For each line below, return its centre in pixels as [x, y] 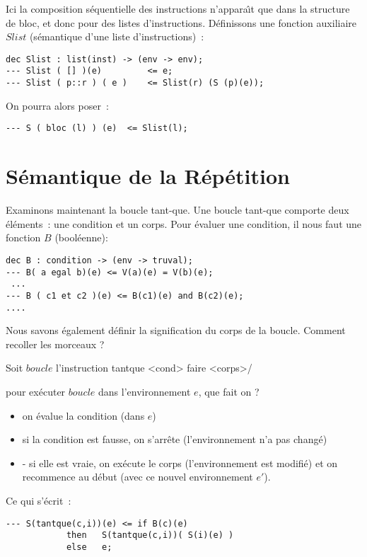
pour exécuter [36, 391]
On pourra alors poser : [57, 105]
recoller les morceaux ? [55, 344]
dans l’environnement [145, 391]
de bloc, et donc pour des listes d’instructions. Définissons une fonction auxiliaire [181, 22]
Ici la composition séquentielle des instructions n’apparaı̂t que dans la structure [178, 8]
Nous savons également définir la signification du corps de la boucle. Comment [176, 330]
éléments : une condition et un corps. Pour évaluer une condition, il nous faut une [184, 223]
